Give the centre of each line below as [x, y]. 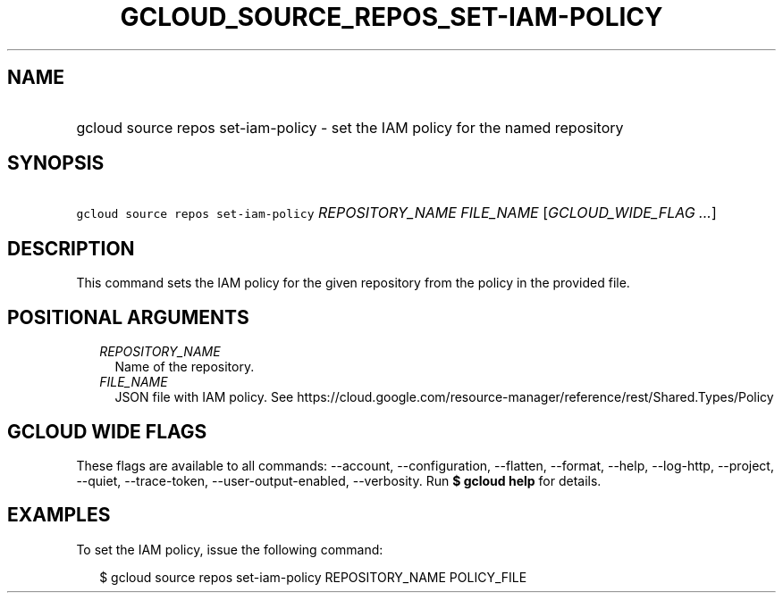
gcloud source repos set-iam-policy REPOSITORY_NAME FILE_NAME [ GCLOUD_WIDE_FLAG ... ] [396, 213]
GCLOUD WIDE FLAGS [107, 431]
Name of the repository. [185, 367]
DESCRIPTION [71, 248]
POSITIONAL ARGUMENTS [128, 317]
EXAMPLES [59, 515]
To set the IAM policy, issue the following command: [230, 549]
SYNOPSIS [56, 163]
